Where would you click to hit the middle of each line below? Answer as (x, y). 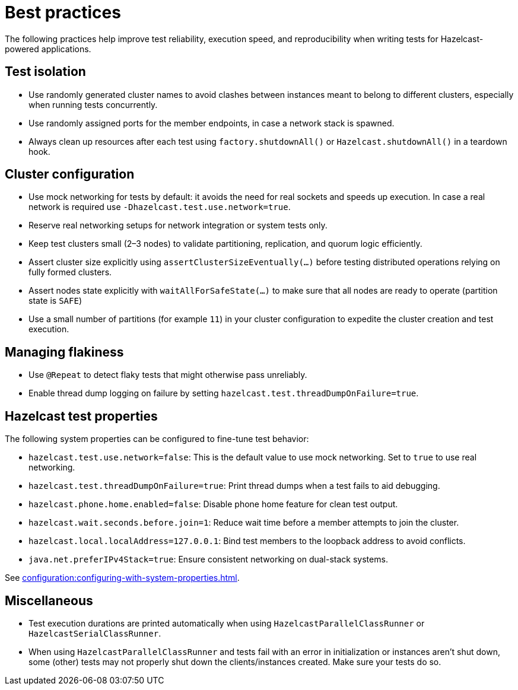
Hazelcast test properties (81, 416)
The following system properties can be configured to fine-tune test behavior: (157, 439)
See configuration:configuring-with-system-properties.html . (122, 578)
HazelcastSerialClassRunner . (95, 633)
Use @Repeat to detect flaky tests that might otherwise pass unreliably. (168, 375)
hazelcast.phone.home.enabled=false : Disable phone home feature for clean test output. (213, 504)
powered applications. (48, 49)
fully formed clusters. (70, 272)
